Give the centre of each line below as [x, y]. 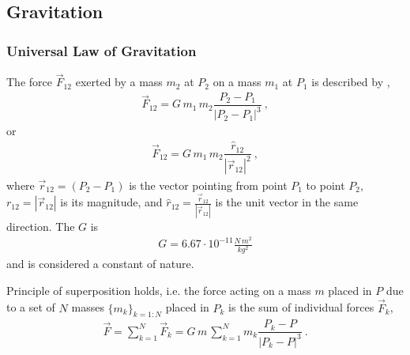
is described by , [351, 82]
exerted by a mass [119, 82]
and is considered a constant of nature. [100, 264]
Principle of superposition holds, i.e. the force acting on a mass [159, 290]
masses [88, 307]
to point [325, 185]
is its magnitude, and [111, 202]
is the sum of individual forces [301, 307]
